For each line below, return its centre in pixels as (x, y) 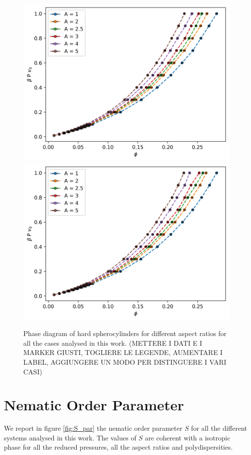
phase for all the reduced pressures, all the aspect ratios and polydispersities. (118, 447)
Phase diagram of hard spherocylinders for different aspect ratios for (125, 333)
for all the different (219, 428)
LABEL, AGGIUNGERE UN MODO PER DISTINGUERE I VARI (125, 362)
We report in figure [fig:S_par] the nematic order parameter (93, 428)
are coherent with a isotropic (188, 437)
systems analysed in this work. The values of (70, 437)
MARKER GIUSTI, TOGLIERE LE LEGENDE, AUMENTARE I (123, 352)
